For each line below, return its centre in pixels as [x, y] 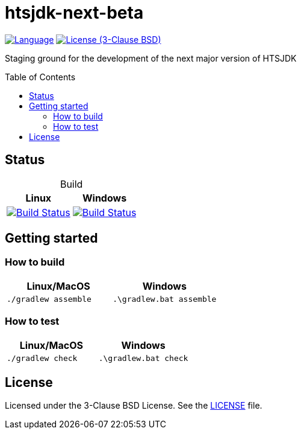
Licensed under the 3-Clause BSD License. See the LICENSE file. [134, 406]
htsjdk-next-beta [74, 13]
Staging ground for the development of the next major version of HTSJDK [151, 58]
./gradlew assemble [49, 299]
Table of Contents [40, 77]
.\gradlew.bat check [143, 358]
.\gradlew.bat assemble [165, 299]
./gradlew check [42, 358]
